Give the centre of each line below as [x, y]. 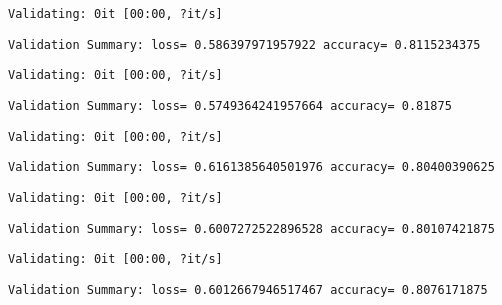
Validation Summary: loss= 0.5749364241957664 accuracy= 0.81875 [230, 105]
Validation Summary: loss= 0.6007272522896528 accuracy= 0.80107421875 [251, 228]
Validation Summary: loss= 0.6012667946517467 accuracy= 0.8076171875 [248, 289]
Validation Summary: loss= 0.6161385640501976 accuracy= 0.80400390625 [251, 167]
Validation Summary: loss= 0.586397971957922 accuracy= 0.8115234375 [244, 44]
